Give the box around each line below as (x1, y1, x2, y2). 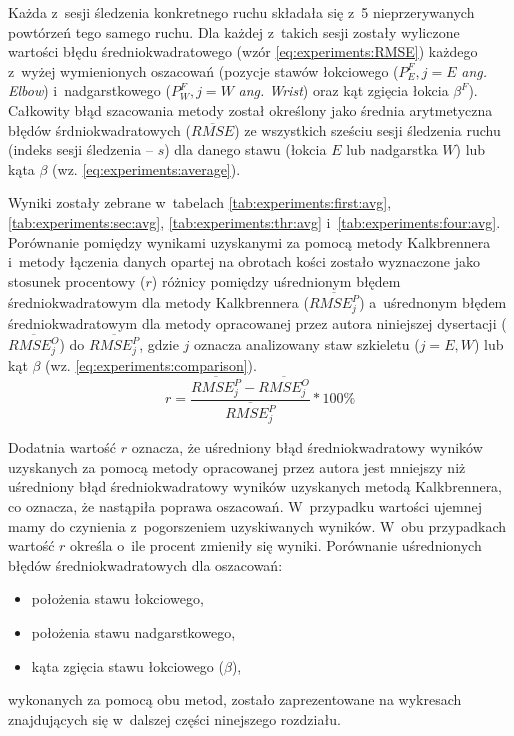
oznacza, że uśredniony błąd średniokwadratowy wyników (131, 437, 483, 458)
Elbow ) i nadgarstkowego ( (8, 80, 171, 101)
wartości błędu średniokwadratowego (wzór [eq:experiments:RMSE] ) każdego (8, 41, 478, 62)
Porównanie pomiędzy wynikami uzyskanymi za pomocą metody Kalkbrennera (8, 231, 491, 252)
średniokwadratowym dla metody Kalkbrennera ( (8, 292, 309, 313)
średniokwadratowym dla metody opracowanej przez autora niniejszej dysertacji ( (8, 312, 507, 333)
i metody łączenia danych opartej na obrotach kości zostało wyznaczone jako (8, 251, 480, 272)
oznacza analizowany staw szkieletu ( (194, 334, 420, 355)
